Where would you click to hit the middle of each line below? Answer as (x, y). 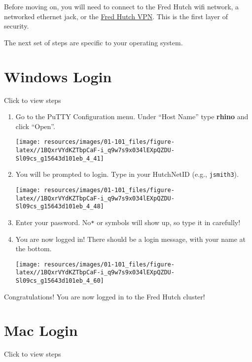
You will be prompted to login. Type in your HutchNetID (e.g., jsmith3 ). (127, 174)
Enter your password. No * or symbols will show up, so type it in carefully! (128, 222)
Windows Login (58, 76)
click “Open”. (35, 126)
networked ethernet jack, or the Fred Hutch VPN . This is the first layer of (116, 16)
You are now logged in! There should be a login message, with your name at (131, 239)
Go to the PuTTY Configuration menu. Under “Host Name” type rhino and (132, 116)
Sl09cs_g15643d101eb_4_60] (60, 281)
